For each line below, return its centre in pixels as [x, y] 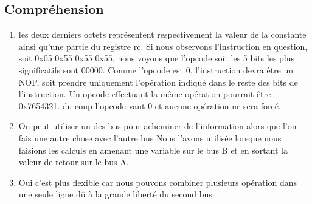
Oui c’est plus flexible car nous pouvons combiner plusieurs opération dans [158, 182]
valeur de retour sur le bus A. [74, 162]
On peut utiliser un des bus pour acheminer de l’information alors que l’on [158, 126]
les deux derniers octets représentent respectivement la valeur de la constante [162, 34]
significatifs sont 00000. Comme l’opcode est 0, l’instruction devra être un [156, 70]
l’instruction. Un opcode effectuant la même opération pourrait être [145, 94]
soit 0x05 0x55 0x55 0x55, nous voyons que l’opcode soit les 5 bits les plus [157, 58]
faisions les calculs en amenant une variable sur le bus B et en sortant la [153, 150]
